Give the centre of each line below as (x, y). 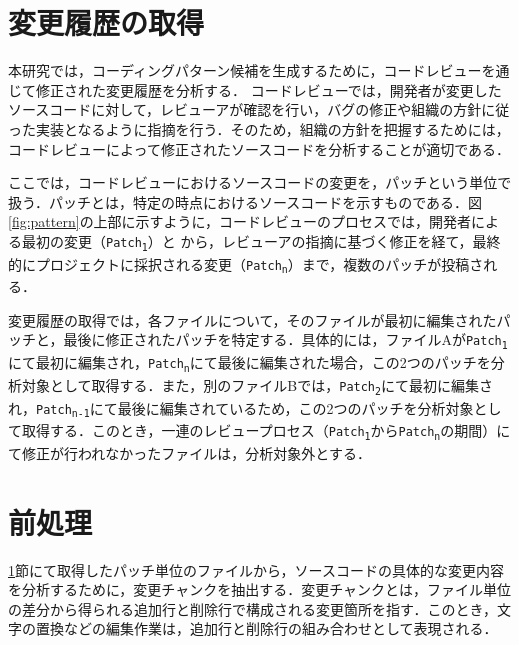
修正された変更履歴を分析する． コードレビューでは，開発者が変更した (268, 89)
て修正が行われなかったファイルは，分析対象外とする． (189, 452)
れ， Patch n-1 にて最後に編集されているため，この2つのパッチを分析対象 (241, 408)
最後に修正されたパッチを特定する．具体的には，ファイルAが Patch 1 (285, 340)
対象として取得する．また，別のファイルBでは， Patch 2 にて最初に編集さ (257, 385)
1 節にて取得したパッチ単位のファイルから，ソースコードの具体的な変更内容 (256, 569)
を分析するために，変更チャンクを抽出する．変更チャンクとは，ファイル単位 (260, 589)
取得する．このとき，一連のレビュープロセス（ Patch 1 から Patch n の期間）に (266, 431)
